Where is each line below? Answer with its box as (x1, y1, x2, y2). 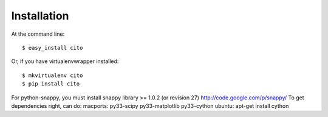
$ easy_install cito (22, 44, 83, 51)
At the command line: (11, 30, 65, 38)
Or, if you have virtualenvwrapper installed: (11, 58, 119, 65)
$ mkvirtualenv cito (22, 72, 83, 79)
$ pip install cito (22, 81, 80, 87)
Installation (11, 9, 69, 22)
